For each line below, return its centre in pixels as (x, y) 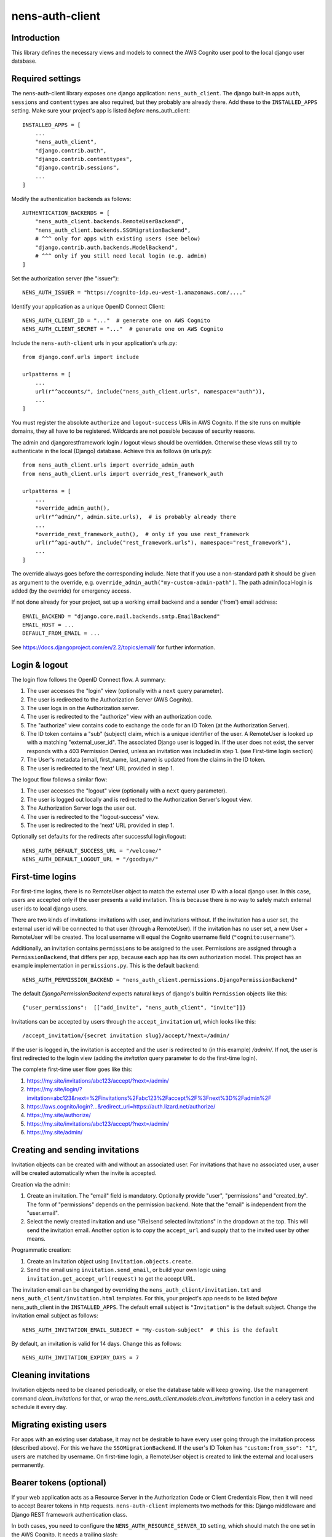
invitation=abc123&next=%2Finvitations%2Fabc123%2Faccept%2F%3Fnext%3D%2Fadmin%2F (149, 1098)
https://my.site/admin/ (55, 1132)
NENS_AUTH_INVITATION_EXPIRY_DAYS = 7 (81, 1358)
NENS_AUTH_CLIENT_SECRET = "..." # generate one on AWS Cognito (123, 329)
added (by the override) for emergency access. (71, 591)
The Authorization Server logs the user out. (81, 808)
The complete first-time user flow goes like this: (72, 1069)
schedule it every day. (39, 1407)
